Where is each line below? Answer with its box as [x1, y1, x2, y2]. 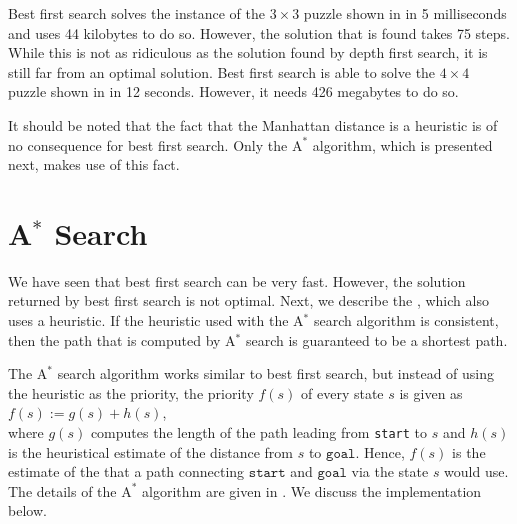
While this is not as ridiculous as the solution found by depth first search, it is [8, 42, 488, 63]
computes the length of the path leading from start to [90, 422, 428, 443]
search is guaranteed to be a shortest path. [245, 329, 508, 350]
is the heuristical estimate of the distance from [8, 441, 294, 462]
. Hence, [355, 441, 405, 462]
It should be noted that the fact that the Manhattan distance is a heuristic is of [8, 114, 498, 135]
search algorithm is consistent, [313, 310, 499, 331]
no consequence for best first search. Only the [8, 134, 288, 155]
